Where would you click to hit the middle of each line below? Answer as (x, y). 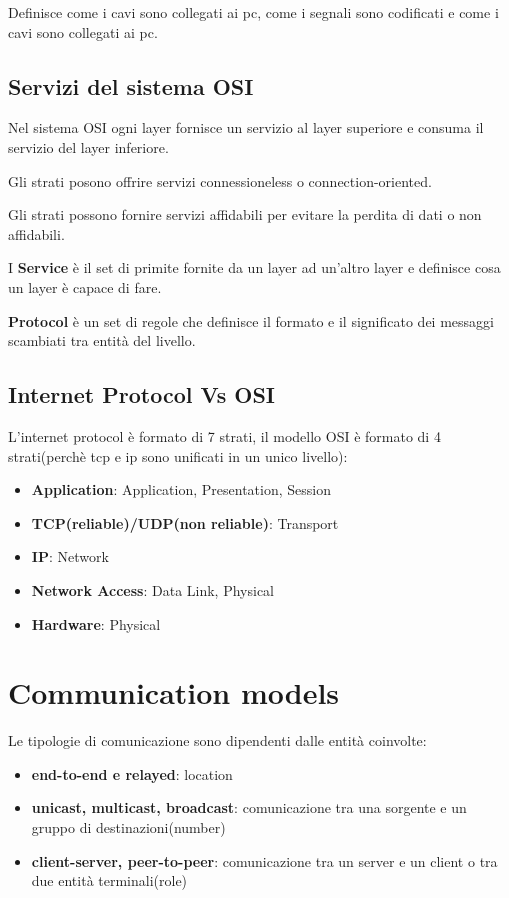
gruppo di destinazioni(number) (128, 827)
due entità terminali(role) (109, 880)
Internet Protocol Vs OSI (141, 394)
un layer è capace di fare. (85, 286)
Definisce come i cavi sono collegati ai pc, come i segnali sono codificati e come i (253, 12)
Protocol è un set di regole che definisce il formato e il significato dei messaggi (251, 320)
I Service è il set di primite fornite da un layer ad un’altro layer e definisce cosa (254, 267)
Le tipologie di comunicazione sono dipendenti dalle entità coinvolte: (217, 740)
